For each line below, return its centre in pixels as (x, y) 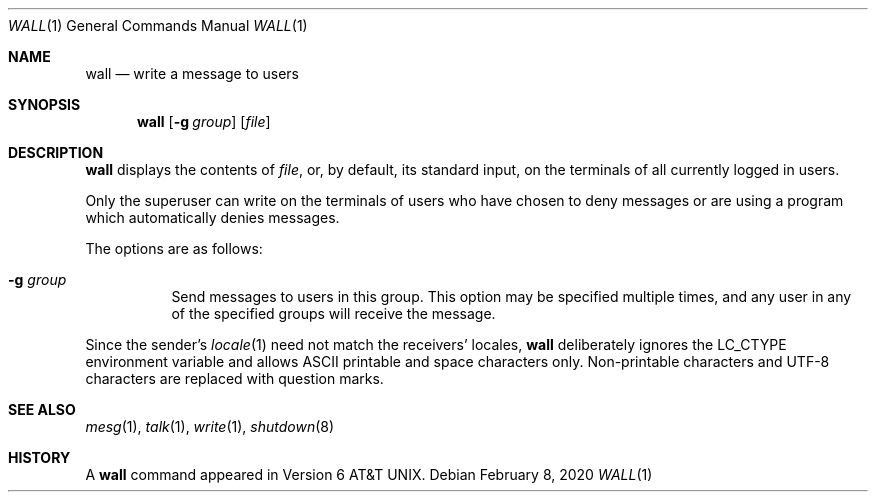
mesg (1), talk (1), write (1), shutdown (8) (210, 426)
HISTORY (39, 457)
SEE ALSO (42, 409)
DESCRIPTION (56, 152)
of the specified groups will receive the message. (333, 313)
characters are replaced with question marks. (234, 378)
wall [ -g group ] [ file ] (204, 121)
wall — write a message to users (192, 73)
